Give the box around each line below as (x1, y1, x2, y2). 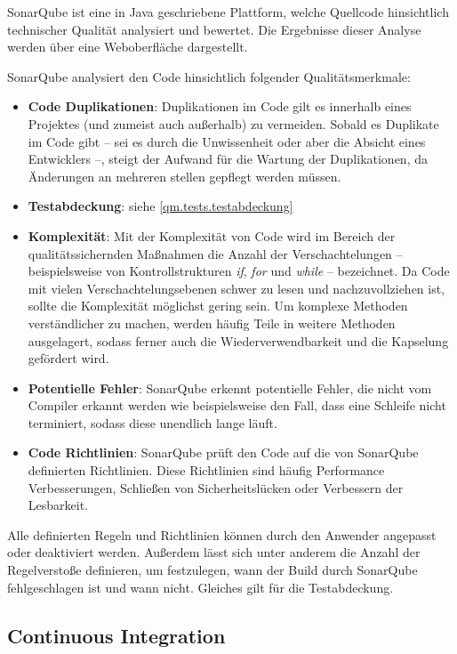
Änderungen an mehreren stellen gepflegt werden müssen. (28, 166, 341, 185)
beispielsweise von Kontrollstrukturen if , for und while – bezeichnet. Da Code (28, 262, 450, 280)
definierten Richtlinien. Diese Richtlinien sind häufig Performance (28, 461, 385, 480)
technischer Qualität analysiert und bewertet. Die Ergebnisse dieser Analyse (7, 20, 421, 38)
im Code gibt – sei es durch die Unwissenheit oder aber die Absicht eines (28, 132, 426, 150)
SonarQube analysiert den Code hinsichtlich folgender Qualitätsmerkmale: (7, 67, 411, 85)
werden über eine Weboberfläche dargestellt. (7, 37, 248, 56)
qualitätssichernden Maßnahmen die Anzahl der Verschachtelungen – (28, 244, 403, 262)
